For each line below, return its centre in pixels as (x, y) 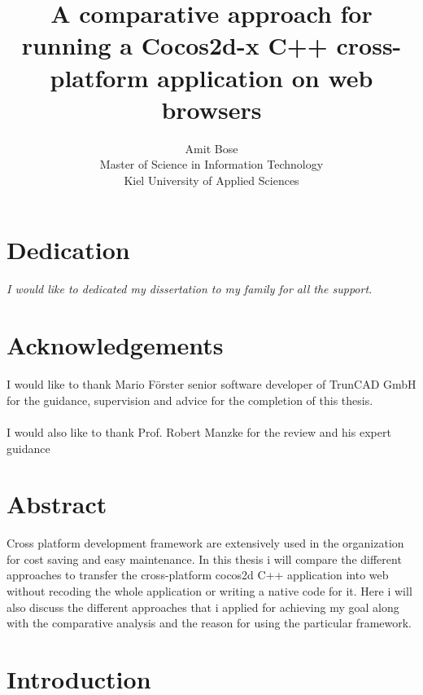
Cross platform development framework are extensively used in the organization (205, 543)
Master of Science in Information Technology (211, 164)
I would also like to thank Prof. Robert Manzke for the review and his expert (199, 431)
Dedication (68, 250)
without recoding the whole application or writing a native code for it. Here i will (209, 591)
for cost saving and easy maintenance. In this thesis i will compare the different (204, 559)
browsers (211, 109)
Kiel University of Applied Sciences (211, 180)
